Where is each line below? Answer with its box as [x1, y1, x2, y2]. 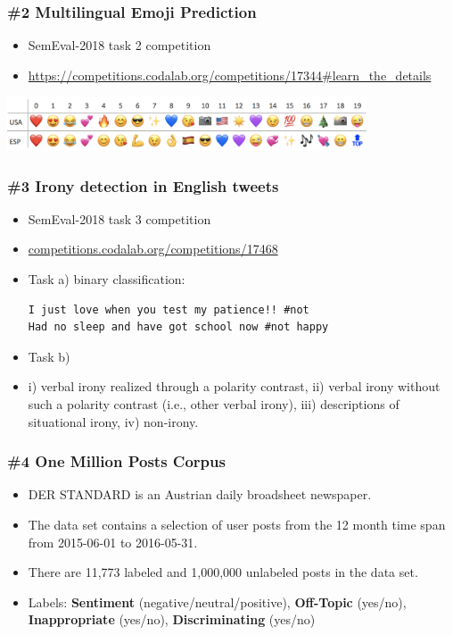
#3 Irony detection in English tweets [7, 174, 279, 196]
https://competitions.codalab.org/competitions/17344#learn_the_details [28, 65, 432, 84]
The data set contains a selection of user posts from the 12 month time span [28, 515, 446, 533]
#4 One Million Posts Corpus [7, 450, 226, 472]
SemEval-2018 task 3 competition [28, 209, 211, 228]
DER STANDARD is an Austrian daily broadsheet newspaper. [28, 485, 372, 504]
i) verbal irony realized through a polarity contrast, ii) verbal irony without [28, 377, 441, 396]
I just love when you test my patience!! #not [28, 303, 309, 316]
